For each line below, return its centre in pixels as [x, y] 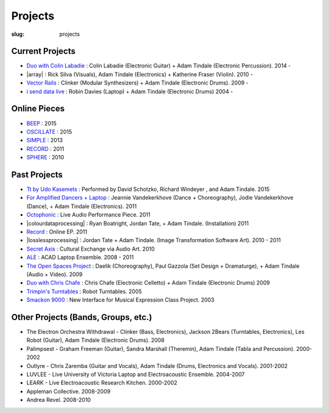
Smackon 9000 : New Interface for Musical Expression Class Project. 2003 [120, 300]
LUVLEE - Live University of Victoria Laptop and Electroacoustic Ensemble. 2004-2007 [136, 374]
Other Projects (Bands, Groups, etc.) [82, 317]
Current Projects [43, 51]
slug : [18, 34]
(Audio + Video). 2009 [55, 274]
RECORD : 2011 [45, 148]
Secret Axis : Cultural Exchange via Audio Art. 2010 [91, 249]
